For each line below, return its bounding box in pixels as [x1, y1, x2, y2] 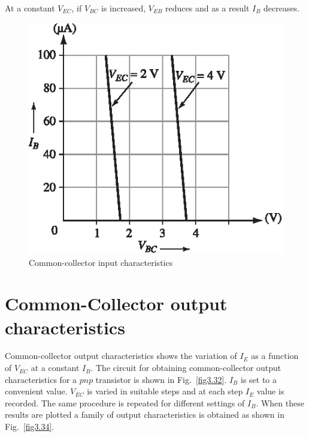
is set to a [240, 373, 277, 385]
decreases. [263, 2, 300, 14]
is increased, [101, 2, 146, 14]
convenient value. [5, 385, 68, 397]
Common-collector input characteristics [29, 256, 173, 268]
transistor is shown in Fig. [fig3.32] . [95, 373, 227, 385]
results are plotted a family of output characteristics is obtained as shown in [5, 408, 284, 421]
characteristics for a [5, 373, 77, 385]
